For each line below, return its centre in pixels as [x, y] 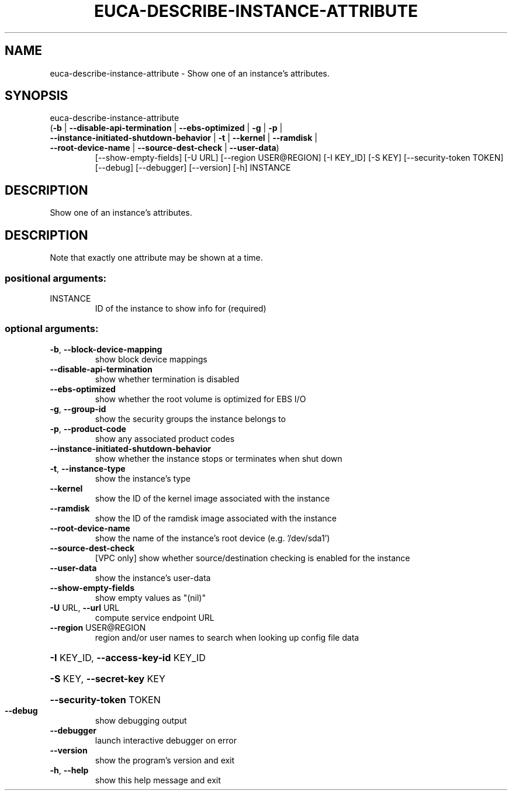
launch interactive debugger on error [166, 740]
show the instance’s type [143, 478]
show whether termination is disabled [167, 379]
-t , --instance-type [88, 468]
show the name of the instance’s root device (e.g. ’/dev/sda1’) [212, 538]
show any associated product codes [165, 438]
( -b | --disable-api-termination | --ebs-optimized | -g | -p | [166, 128]
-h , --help [69, 770]
